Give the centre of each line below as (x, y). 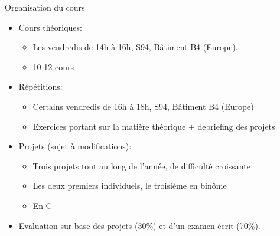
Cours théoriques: (50, 27)
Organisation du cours (45, 7)
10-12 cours (53, 66)
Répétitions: (40, 86)
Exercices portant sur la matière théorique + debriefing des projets (154, 126)
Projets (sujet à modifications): (75, 146)
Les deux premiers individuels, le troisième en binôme (130, 186)
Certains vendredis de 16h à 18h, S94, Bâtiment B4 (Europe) (143, 106)
